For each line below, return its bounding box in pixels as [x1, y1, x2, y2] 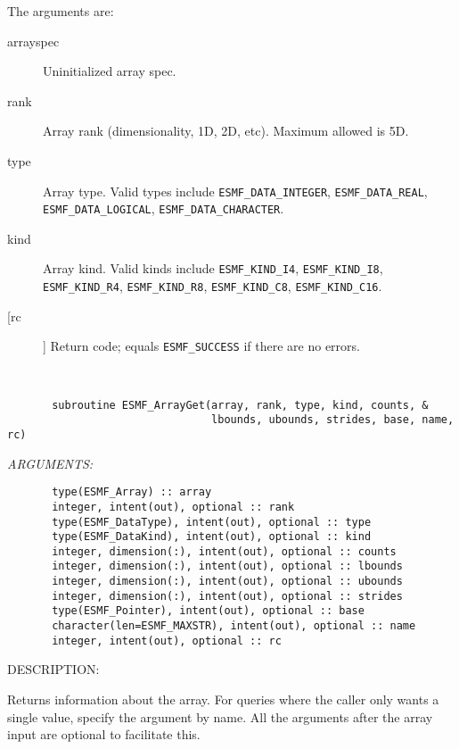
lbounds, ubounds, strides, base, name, [211, 413, 455, 427]
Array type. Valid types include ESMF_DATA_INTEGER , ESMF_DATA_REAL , [43, 181, 428, 200]
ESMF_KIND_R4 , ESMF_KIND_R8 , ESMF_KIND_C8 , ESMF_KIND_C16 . [43, 277, 382, 295]
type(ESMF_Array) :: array [52, 486, 212, 499]
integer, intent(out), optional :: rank [52, 500, 295, 513]
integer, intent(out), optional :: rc [52, 634, 282, 647]
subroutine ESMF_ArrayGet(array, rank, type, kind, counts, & [52, 398, 429, 412]
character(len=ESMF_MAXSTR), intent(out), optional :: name [52, 620, 416, 633]
